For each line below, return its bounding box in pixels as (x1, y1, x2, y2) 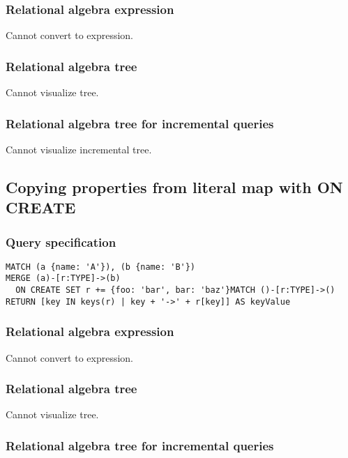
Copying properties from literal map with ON (6, 176, 343, 197)
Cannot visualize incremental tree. (6, 142, 152, 156)
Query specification (6, 233, 116, 250)
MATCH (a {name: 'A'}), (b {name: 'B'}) (6, 261, 196, 272)
